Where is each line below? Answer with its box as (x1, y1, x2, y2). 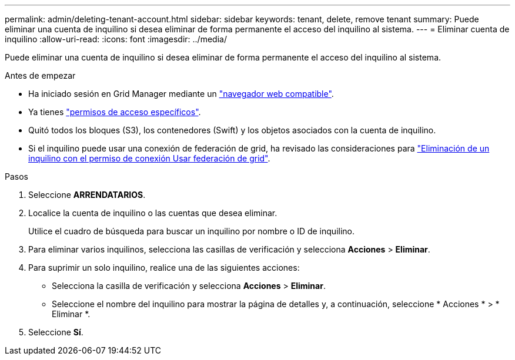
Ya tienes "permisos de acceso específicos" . (28, 107, 201, 117)
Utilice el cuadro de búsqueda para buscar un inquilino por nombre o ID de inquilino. (28, 226, 355, 236)
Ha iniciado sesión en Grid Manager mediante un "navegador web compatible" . (28, 89, 334, 99)
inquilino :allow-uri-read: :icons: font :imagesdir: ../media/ (5, 34, 227, 44)
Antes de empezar (5, 70, 76, 80)
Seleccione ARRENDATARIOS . (28, 190, 146, 200)
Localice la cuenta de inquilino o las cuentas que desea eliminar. (28, 208, 277, 218)
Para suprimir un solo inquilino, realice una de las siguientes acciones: (28, 263, 300, 272)
